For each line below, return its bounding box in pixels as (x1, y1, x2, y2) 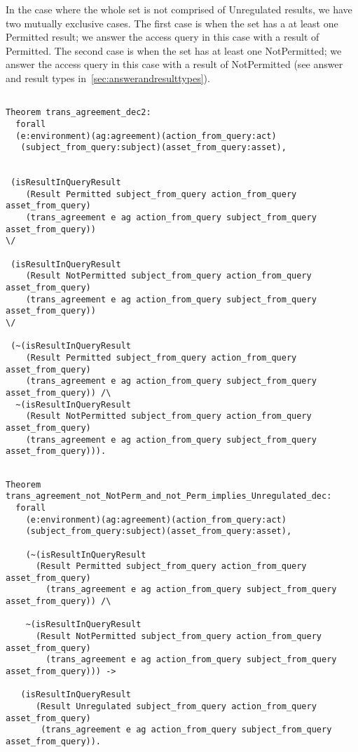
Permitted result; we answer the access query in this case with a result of (6, 29, 319, 44)
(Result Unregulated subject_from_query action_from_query (35, 701, 317, 712)
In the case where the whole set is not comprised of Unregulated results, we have (6, 2, 352, 16)
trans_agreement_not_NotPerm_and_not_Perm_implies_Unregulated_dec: (6, 491, 332, 502)
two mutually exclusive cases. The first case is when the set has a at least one (6, 15, 338, 30)
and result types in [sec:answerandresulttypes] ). (6, 70, 210, 85)
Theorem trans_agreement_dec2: (6, 107, 151, 118)
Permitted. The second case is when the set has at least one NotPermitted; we (6, 43, 342, 58)
